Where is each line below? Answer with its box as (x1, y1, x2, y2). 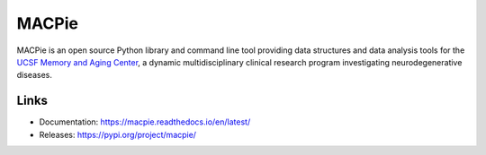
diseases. (16, 70, 53, 81)
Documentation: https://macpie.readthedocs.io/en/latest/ (39, 116, 251, 127)
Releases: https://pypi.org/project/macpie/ (39, 129, 197, 140)
